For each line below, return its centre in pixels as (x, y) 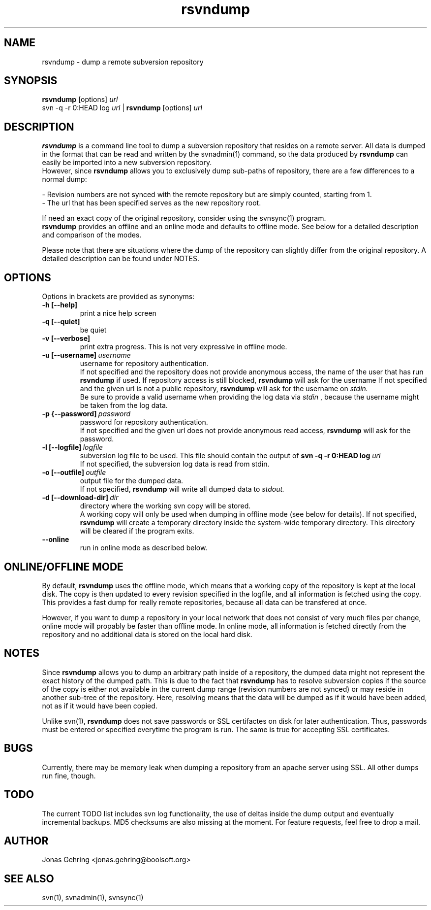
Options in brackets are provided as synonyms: (118, 297)
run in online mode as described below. (144, 548)
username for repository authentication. (144, 364)
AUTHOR (26, 841)
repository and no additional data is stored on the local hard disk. (147, 634)
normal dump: (64, 179)
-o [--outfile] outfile (74, 472)
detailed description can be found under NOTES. (121, 259)
